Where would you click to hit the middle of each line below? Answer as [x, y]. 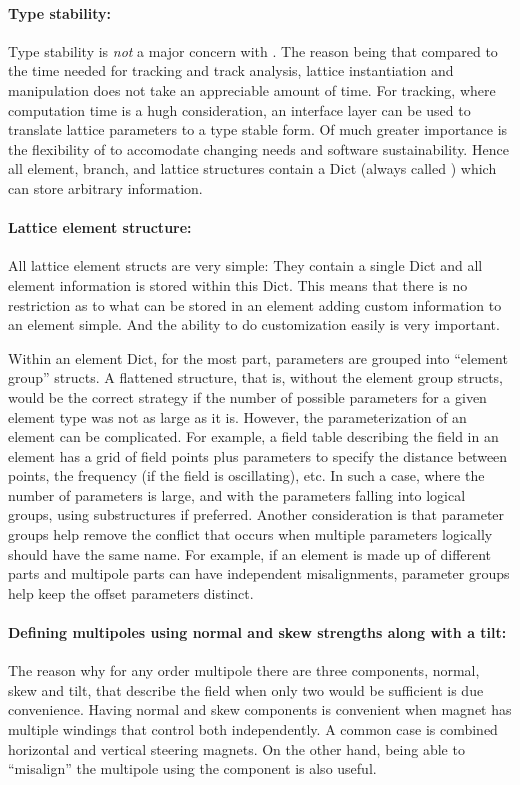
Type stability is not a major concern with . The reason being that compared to [253, 50]
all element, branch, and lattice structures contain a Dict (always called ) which [252, 168]
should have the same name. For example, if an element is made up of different [250, 553]
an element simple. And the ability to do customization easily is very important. [254, 324]
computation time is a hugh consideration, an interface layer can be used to [239, 109]
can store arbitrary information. [105, 187]
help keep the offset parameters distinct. [131, 592]
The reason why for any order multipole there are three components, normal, [244, 670]
